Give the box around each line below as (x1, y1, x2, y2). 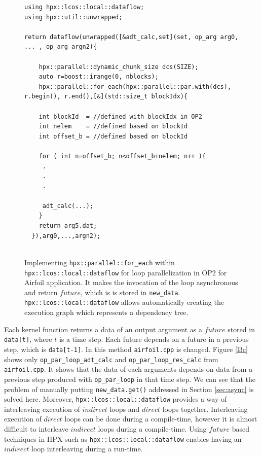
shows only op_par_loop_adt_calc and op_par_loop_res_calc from (4, 354, 218, 364)
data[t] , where (4, 334, 52, 344)
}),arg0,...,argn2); (31, 232, 101, 239)
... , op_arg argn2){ (24, 43, 97, 51)
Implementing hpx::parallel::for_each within (24, 257, 175, 267)
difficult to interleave (4, 424, 68, 434)
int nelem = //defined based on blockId (39, 123, 188, 130)
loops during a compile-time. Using (98, 424, 207, 434)
